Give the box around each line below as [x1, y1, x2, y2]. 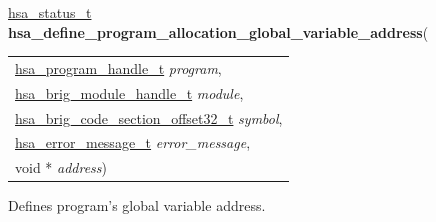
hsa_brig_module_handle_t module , [15, 82, 244, 103]
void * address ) [15, 157, 108, 178]
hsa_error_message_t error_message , [15, 132, 251, 153]
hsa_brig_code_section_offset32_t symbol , [15, 107, 283, 128]
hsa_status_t [8, 2, 92, 22]
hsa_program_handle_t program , [15, 57, 222, 78]
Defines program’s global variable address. [8, 195, 266, 216]
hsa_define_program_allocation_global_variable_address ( [8, 21, 429, 42]
